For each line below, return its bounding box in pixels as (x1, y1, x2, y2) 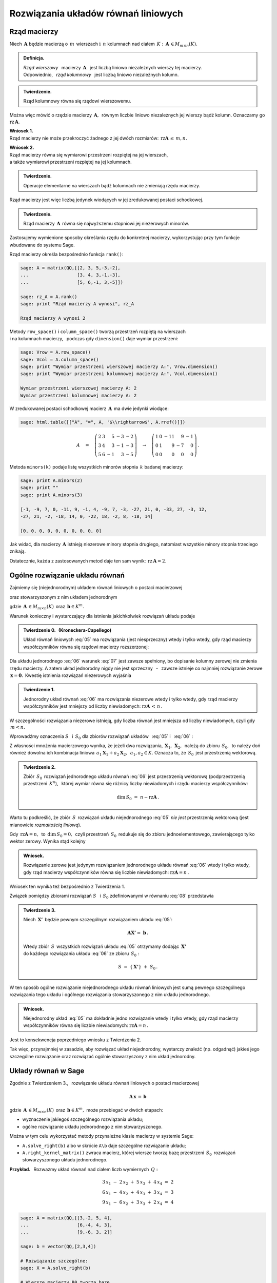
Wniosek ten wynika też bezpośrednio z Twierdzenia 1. (9, 883, 125, 889)
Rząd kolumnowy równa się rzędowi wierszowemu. (23, 98, 131, 104)
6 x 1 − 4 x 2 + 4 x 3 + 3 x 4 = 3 (102, 1189, 174, 1196)
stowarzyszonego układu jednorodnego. (22, 1157, 108, 1163)
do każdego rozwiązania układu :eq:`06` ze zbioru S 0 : (23, 950, 140, 958)
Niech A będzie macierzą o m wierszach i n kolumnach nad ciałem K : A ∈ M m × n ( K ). (9, 41, 197, 48)
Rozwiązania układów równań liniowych (9, 8, 184, 19)
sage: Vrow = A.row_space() (20, 349, 91, 355)
